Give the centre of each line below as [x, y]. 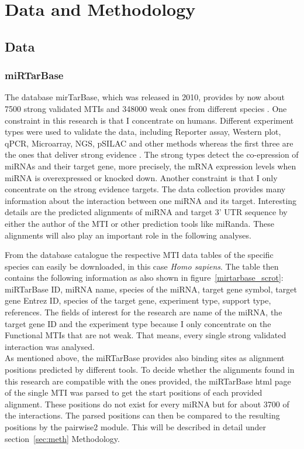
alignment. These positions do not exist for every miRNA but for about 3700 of [147, 404]
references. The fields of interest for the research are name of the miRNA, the [144, 312]
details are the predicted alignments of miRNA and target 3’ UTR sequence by [146, 212]
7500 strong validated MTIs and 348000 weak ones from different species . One [146, 108]
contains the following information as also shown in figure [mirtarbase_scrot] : [144, 278]
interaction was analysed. [50, 346]
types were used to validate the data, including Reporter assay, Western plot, [143, 132]
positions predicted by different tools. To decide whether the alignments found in [150, 370]
